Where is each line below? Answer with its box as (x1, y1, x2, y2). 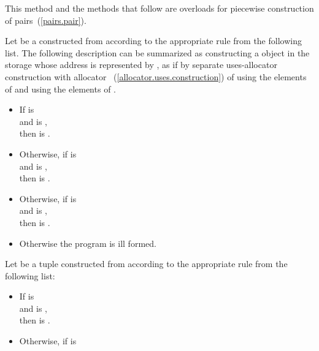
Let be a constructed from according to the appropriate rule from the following (5, 34, 302, 47)
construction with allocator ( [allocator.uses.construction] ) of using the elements (5, 70, 307, 83)
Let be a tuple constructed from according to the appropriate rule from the (5, 257, 288, 270)
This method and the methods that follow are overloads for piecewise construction (5, 2, 314, 14)
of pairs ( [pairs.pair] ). (5, 13, 86, 26)
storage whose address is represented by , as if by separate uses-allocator (5, 58, 277, 71)
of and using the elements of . (5, 82, 116, 95)
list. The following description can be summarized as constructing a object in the (5, 46, 310, 59)
